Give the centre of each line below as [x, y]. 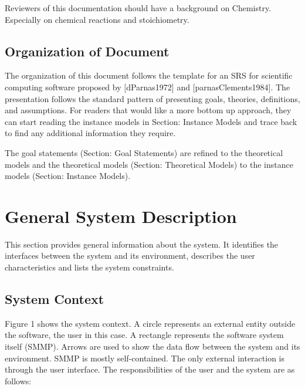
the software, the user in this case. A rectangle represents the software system [144, 335]
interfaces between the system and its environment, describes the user [130, 256]
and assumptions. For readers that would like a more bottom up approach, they [148, 110]
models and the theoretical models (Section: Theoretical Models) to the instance [149, 164]
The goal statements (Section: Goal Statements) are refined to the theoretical [144, 152]
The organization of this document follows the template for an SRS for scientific [149, 75]
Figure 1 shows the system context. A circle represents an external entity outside [150, 323]
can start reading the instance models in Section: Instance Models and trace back [151, 121]
